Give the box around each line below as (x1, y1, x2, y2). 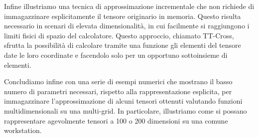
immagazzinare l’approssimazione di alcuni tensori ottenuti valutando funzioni (4, 96, 243, 106)
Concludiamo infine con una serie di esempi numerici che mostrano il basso (4, 76, 233, 87)
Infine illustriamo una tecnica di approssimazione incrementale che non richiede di (4, 1, 255, 11)
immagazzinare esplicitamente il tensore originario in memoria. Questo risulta (4, 10, 241, 21)
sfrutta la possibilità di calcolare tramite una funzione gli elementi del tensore (4, 40, 241, 50)
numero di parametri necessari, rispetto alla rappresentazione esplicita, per (4, 86, 232, 96)
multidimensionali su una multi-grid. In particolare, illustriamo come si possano (4, 105, 247, 116)
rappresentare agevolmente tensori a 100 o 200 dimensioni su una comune (4, 115, 228, 126)
